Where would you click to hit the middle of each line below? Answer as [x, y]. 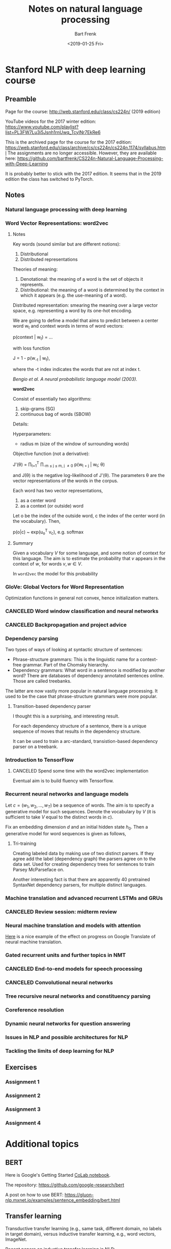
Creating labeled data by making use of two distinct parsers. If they [83, 854]
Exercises [21, 1067]
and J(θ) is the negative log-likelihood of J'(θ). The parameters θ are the [89, 475]
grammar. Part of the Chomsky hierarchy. [66, 665]
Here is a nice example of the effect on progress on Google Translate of [80, 937]
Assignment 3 [23, 1109]
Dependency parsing [32, 639]
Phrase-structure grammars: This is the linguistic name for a [76, 659]
